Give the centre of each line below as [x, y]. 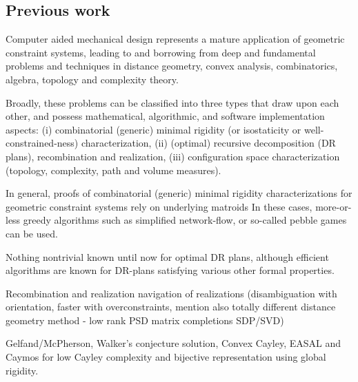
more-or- [334, 206]
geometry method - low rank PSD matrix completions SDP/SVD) [145, 320]
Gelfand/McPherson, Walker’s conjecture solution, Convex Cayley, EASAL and [173, 343]
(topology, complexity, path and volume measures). [113, 170]
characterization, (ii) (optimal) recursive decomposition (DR [208, 143]
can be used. [32, 233]
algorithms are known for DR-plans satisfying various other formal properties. [170, 270]
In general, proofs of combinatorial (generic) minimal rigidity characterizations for [179, 193]
